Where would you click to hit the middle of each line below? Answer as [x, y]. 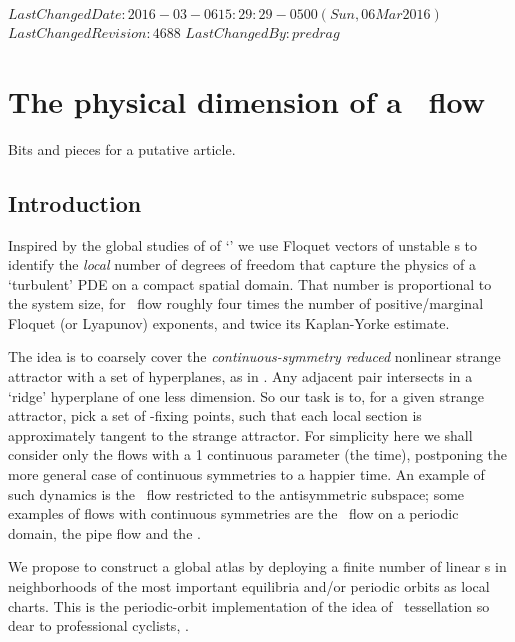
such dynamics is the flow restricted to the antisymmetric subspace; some [236, 493]
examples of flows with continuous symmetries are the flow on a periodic [233, 513]
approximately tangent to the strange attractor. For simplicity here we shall [240, 434]
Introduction [75, 202]
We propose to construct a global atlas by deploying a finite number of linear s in [257, 566]
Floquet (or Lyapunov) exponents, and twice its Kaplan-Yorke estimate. [229, 322]
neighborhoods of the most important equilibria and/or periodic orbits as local [249, 586]
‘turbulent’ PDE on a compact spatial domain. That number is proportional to [250, 283]
